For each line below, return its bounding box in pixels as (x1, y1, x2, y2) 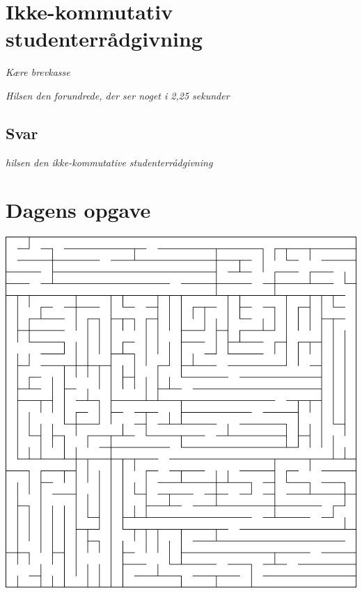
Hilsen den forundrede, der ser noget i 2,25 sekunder (6, 88, 230, 102)
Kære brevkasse (6, 65, 70, 79)
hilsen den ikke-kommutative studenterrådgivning (6, 155, 213, 169)
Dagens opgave (6, 196, 151, 224)
